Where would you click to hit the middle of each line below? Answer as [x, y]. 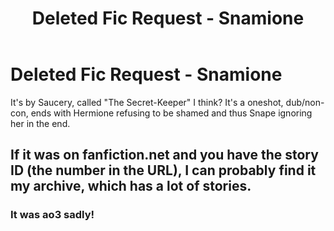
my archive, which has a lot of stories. [131, 186]
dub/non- [305, 102]
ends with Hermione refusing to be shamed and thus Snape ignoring [171, 113]
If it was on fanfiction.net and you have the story [164, 155]
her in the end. [40, 123]
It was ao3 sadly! [52, 215]
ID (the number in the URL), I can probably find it [163, 170]
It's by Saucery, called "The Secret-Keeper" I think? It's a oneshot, [147, 102]
